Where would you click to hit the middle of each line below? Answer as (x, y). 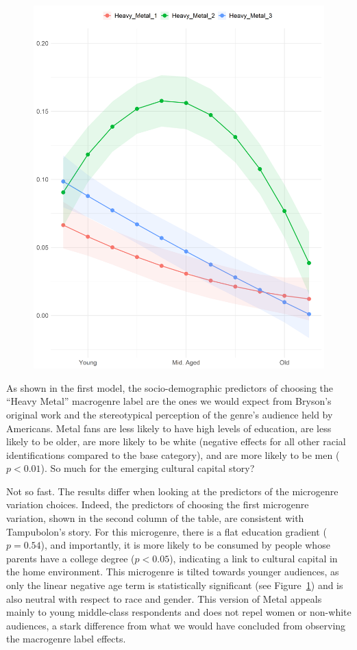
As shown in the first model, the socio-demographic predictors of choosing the (170, 387)
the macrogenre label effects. (66, 639)
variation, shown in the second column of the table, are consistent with (155, 518)
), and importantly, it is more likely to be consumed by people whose (185, 545)
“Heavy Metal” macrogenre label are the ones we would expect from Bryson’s (169, 401)
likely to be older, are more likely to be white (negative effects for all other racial (176, 441)
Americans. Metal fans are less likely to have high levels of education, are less (169, 428)
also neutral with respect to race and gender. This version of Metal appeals (164, 598)
